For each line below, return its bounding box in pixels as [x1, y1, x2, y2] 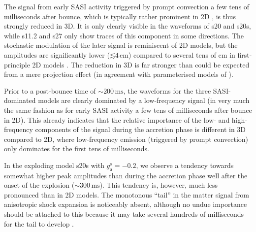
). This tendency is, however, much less [99, 180, 218, 190]
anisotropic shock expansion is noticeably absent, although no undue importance [4, 199, 247, 209]
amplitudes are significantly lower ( [4, 49, 110, 60]
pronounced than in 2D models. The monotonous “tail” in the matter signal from [4, 189, 249, 199]
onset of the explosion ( [4, 180, 75, 190]
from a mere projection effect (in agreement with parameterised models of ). [4, 69, 233, 79]
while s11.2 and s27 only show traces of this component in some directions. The [4, 30, 244, 40]
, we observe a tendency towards [136, 160, 234, 170]
